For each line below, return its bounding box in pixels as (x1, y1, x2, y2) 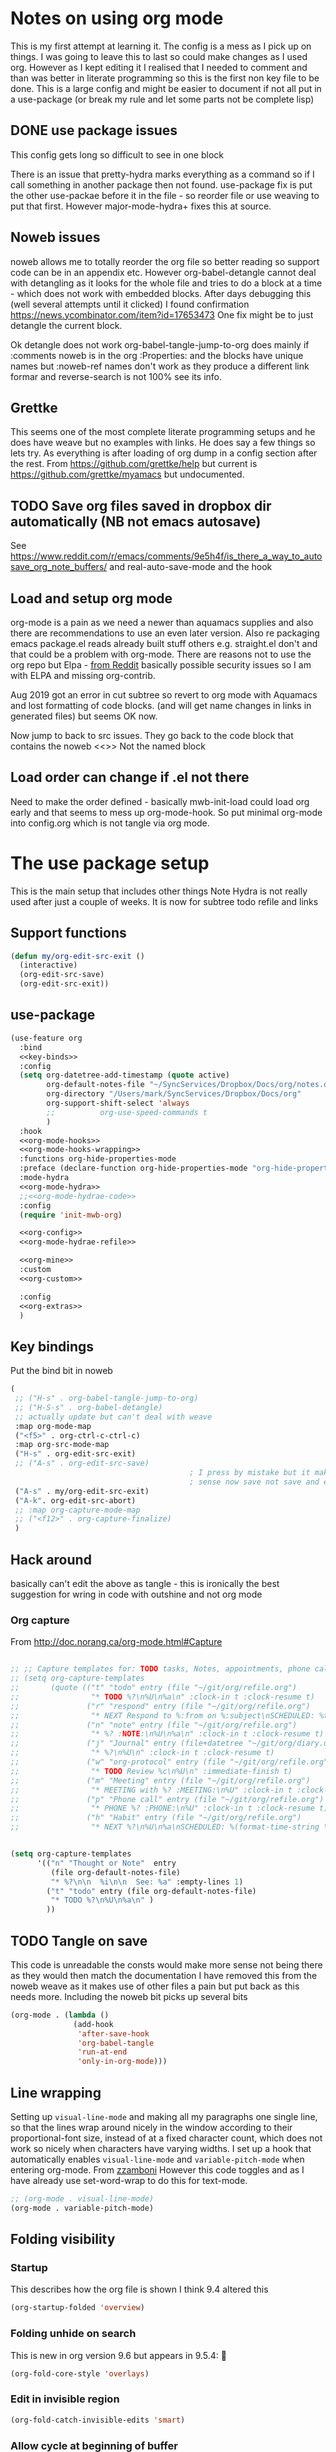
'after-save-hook (77, 2028, 150, 2039)
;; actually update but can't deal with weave (14, 1412, 213, 1422)
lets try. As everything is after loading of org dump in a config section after (10, 447, 318, 459)
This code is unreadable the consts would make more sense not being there (10, 1958, 323, 1971)
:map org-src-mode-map (14, 1440, 110, 1450)
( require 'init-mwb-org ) (19, 1210, 123, 1220)
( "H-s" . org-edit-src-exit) (14, 1449, 137, 1459)
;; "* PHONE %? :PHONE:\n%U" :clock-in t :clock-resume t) (10, 1803, 329, 1814)
